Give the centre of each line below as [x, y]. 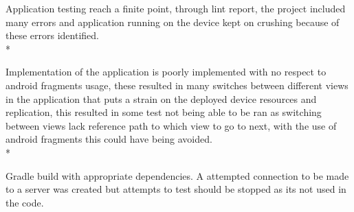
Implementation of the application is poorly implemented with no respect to [166, 72]
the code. [25, 202]
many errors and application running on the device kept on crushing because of [173, 22]
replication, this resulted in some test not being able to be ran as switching [164, 112]
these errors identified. [52, 35]
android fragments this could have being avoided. [109, 139]
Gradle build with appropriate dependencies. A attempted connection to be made [177, 175]
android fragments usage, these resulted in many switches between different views [177, 85]
